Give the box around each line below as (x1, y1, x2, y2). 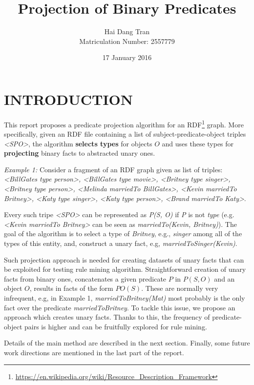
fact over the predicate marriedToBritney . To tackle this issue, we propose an (4, 302, 235, 312)
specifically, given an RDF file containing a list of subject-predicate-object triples (4, 129, 246, 139)
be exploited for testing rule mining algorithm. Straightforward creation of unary (4, 264, 246, 274)
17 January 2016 (102, 52, 152, 62)
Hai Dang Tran (104, 26, 150, 37)
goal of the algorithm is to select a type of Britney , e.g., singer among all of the (4, 228, 242, 239)
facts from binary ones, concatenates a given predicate (4, 273, 167, 284)
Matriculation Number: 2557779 (79, 36, 175, 46)
